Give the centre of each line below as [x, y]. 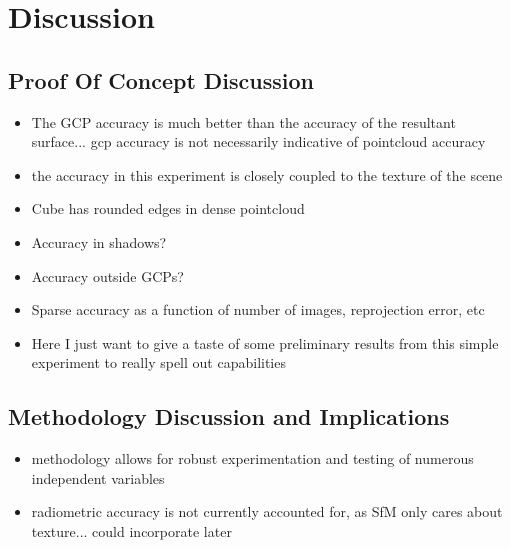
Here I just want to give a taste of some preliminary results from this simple [265, 342]
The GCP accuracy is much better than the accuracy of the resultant [243, 121]
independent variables [98, 477]
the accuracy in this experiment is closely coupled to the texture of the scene [267, 174]
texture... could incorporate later [131, 530]
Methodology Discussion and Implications [229, 416]
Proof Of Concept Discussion [161, 79]
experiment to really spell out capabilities [158, 362]
